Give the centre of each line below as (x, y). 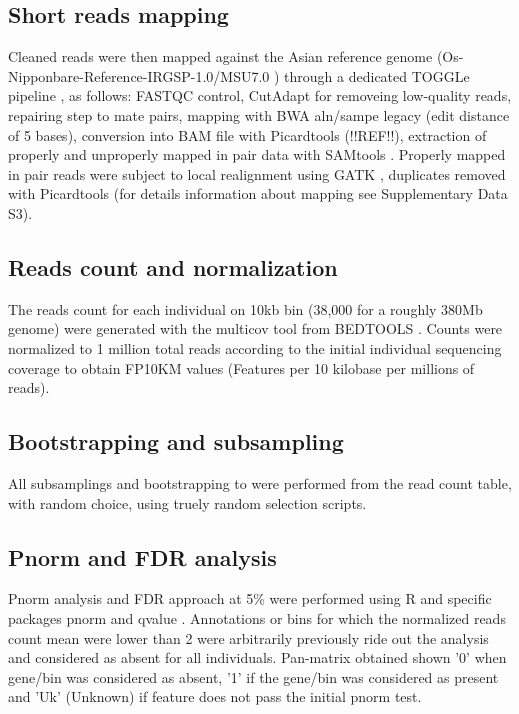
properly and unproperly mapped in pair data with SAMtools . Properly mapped (257, 154)
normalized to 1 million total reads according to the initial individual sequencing (255, 347)
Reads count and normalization (173, 266)
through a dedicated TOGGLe (377, 75)
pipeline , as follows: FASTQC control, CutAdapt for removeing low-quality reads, (260, 95)
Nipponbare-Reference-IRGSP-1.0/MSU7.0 (139, 75)
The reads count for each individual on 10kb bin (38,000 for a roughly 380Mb (245, 308)
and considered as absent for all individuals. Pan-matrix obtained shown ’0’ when (257, 657)
